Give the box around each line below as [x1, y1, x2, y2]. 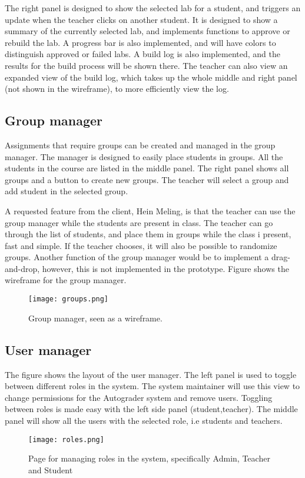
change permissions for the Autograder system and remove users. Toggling [5, 391, 273, 403]
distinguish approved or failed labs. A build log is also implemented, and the [5, 48, 280, 60]
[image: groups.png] [28, 295, 109, 304]
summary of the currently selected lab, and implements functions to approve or [5, 25, 290, 37]
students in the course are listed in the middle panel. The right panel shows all [5, 162, 289, 174]
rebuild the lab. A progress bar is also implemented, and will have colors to [5, 36, 276, 48]
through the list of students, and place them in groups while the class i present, [5, 228, 291, 240]
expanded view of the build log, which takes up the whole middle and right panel [5, 71, 297, 83]
